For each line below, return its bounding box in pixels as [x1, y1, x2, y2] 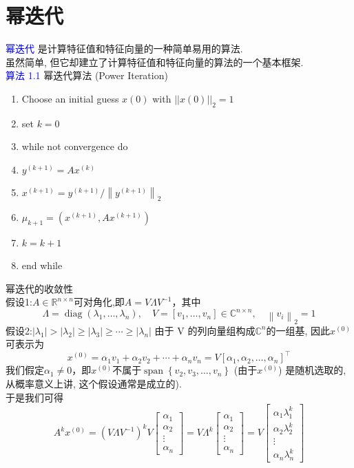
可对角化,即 [73, 295, 125, 309]
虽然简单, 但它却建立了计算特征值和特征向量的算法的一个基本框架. [6, 54, 304, 69]
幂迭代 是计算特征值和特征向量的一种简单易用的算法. [6, 41, 243, 56]
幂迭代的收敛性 [6, 281, 73, 295]
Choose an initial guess [21, 91, 119, 105]
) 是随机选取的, [278, 363, 346, 377]
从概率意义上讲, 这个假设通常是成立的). [6, 376, 182, 391]
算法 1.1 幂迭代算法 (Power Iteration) [6, 68, 168, 83]
